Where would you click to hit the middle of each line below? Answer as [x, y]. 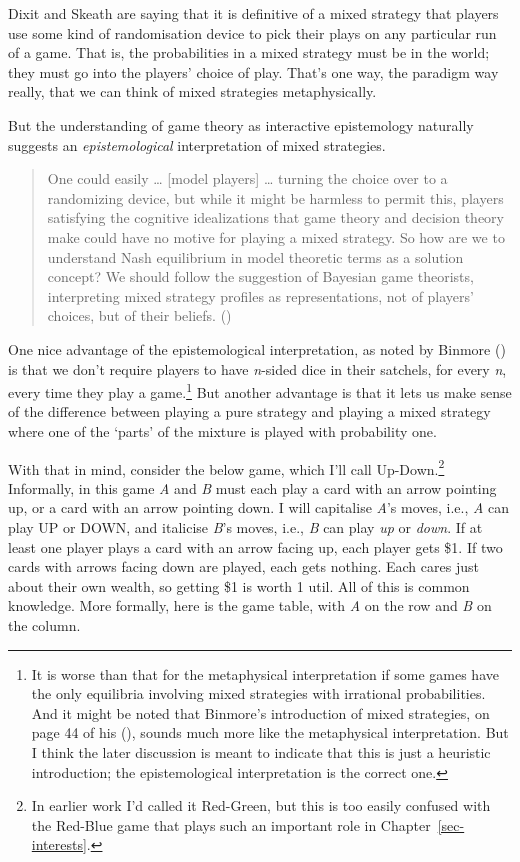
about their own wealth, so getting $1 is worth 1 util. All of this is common [239, 585]
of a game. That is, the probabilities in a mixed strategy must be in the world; [249, 52]
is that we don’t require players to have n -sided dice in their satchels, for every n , [257, 368]
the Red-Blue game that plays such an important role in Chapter [231, 824]
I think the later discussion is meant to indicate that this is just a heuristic [261, 751]
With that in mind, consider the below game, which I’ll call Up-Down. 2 [226, 467]
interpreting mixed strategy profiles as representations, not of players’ [260, 295]
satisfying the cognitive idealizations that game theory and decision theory [275, 217]
